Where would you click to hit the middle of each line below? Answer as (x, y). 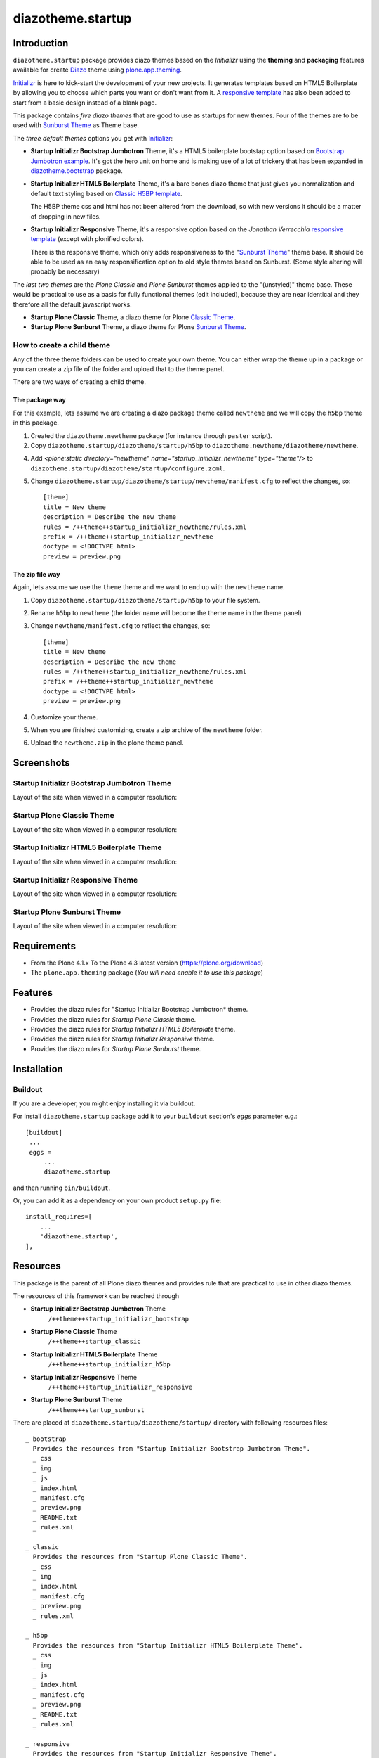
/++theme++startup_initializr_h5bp (109, 1365)
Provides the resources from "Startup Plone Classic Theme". (140, 1557)
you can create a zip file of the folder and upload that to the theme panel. (119, 368)
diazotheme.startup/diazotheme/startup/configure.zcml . (128, 468)
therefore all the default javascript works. (73, 304)
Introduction (41, 43)
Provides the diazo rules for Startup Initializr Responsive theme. (122, 1039)
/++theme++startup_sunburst (97, 1410)
